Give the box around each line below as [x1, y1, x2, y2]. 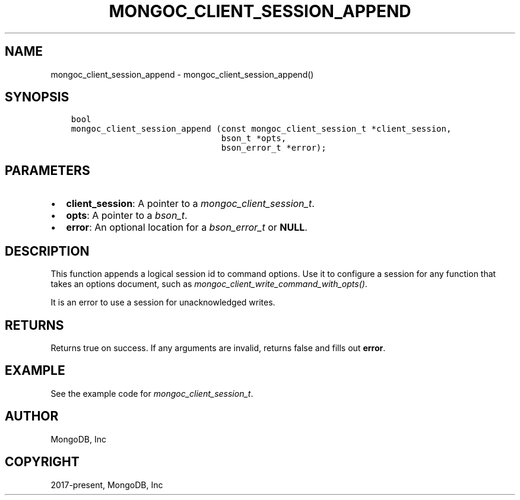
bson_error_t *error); [221, 143, 326, 153]
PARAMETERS [5, 163, 90, 178]
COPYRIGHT [5, 454, 80, 470]
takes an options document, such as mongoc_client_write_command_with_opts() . [50, 279, 367, 289]
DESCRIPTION [5, 243, 90, 259]
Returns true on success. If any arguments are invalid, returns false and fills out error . [50, 342, 386, 353]
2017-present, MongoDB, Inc [50, 479, 163, 490]
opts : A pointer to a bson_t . [66, 209, 188, 222]
